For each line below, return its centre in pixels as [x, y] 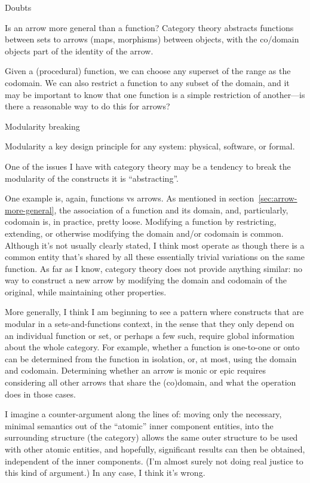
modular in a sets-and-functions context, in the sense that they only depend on [150, 324]
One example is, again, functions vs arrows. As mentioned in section [130, 198]
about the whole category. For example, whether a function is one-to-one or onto [152, 347]
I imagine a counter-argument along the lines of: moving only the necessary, [143, 414]
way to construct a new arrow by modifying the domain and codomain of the [146, 280]
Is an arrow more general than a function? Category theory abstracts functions [149, 27]
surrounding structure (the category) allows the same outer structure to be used [151, 437]
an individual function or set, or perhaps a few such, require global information [150, 335]
